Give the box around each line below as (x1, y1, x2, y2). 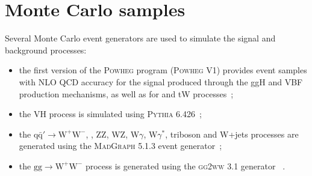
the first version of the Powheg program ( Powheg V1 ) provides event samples (19, 64, 307, 76)
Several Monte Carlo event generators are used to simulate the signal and (5, 32, 276, 44)
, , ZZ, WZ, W (86, 127, 140, 140)
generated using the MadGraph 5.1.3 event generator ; (19, 139, 222, 152)
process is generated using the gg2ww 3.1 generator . (85, 159, 285, 172)
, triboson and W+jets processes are (165, 127, 299, 140)
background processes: (5, 43, 87, 56)
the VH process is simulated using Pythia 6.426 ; (19, 108, 202, 120)
